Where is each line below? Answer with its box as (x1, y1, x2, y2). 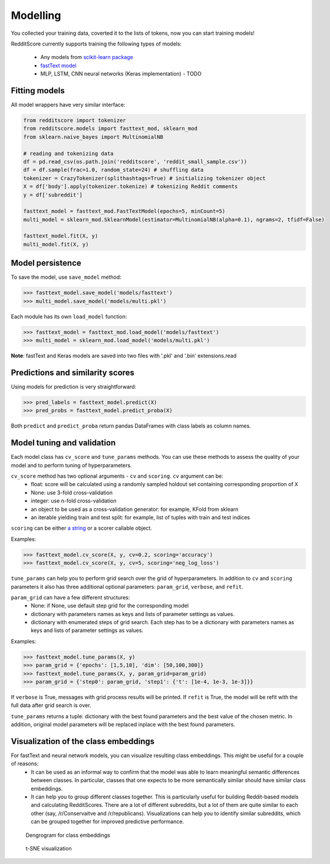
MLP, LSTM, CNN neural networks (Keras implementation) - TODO (40, 70, 202, 77)
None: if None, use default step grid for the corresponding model (31, 602, 189, 609)
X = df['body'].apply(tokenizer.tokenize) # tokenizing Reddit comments (23, 183, 238, 190)
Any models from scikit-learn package (40, 54, 134, 61)
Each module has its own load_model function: (11, 313, 127, 320)
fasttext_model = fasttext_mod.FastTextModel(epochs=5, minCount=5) (23, 208, 226, 215)
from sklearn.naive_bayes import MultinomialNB (23, 133, 163, 140)
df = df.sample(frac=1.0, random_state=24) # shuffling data (23, 167, 204, 174)
